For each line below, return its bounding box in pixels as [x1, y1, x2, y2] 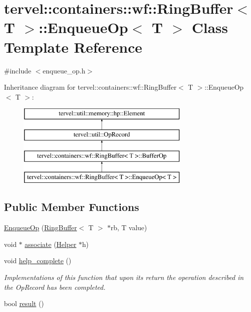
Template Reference [4, 36, 143, 57]
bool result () [4, 298, 44, 309]
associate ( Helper [25, 239, 76, 249]
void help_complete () [4, 255, 72, 266]
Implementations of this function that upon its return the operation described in [4, 272, 244, 282]
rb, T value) [110, 222, 147, 233]
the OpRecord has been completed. [4, 281, 106, 292]
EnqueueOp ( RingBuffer [4, 222, 77, 233]
